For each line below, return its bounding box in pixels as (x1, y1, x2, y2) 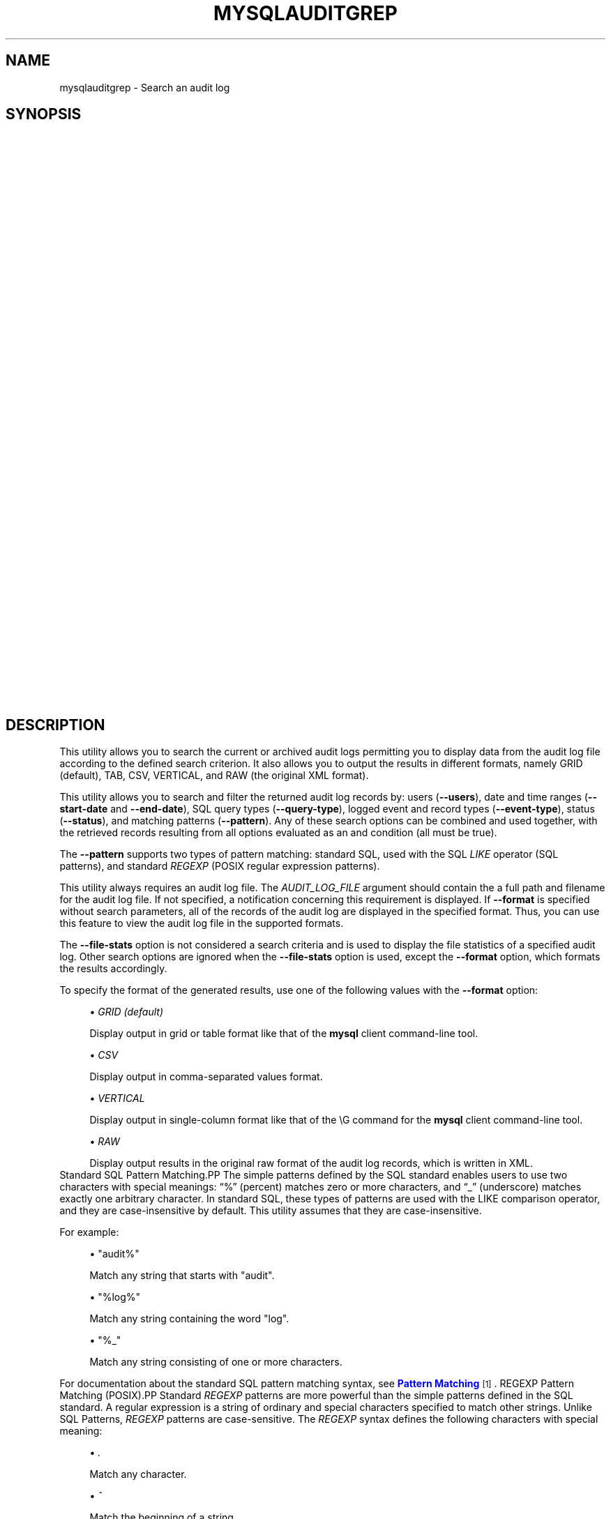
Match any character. (89, 1468, 187, 1481)
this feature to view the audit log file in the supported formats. (59, 917, 344, 930)
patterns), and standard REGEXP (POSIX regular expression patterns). (59, 860, 380, 872)
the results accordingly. (59, 962, 167, 975)
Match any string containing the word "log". (89, 1313, 289, 1325)
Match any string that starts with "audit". (89, 1269, 275, 1282)
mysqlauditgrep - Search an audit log (59, 81, 230, 93)
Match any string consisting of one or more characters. (89, 1356, 342, 1368)
